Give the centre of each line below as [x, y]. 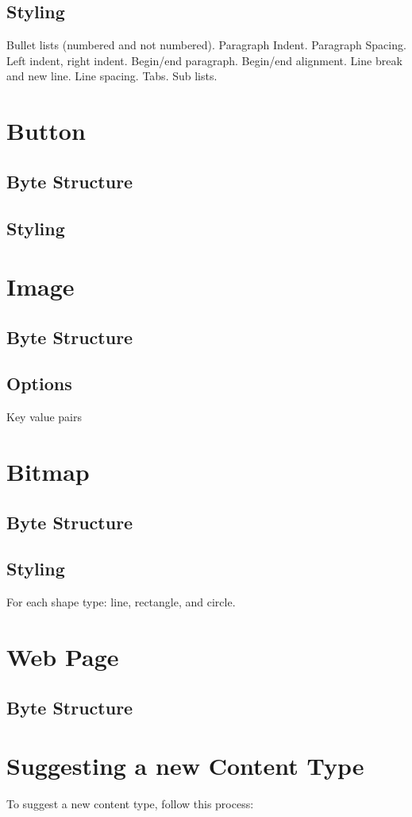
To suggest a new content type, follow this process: [130, 804]
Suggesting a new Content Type [185, 766]
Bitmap [48, 472]
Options [39, 383]
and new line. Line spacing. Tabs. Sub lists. [112, 76]
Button [46, 131]
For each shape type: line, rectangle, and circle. [121, 602]
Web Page [63, 657]
